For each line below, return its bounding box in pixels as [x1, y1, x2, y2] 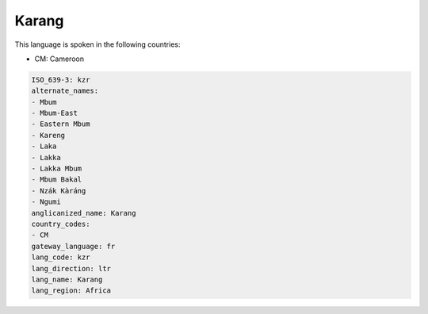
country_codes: [31, 220, 90, 228]
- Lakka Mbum [31, 164, 82, 174]
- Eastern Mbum [31, 120, 90, 128]
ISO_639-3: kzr [31, 75, 90, 84]
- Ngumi [31, 197, 61, 206]
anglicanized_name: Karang [31, 209, 136, 217]
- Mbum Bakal [31, 175, 82, 184]
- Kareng [31, 131, 66, 140]
